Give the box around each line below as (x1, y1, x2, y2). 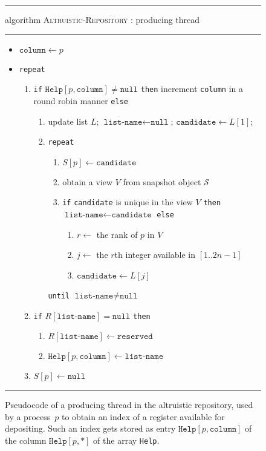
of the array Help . (93, 434, 160, 446)
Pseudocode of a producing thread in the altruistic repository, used (5, 398, 253, 411)
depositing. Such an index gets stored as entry (5, 422, 176, 435)
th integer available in (114, 248, 196, 261)
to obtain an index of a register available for (61, 410, 225, 423)
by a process (5, 410, 51, 423)
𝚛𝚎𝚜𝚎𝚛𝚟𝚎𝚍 (117, 332, 153, 341)
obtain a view (62, 175, 113, 188)
